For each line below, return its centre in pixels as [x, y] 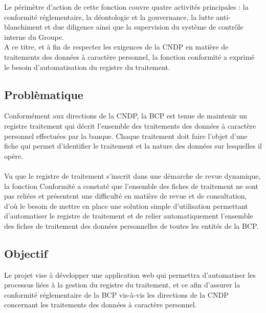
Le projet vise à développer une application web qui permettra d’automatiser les [130, 274]
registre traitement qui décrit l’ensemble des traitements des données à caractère [130, 125]
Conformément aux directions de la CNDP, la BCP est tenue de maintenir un [126, 116]
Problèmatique [44, 94]
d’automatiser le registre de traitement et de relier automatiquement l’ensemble [129, 216]
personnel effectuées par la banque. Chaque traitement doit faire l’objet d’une [126, 136]
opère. [14, 155]
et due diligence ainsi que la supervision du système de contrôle [144, 27]
